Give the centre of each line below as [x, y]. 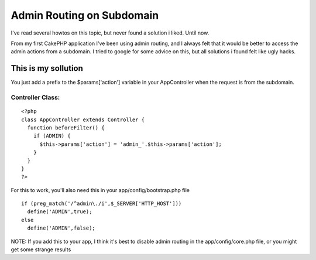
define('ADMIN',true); [60, 212]
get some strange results [41, 249]
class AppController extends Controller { [83, 119]
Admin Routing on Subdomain [85, 15]
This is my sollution [47, 68]
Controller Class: [35, 97]
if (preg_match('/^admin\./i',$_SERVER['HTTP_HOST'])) [102, 204]
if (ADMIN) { [52, 136]
